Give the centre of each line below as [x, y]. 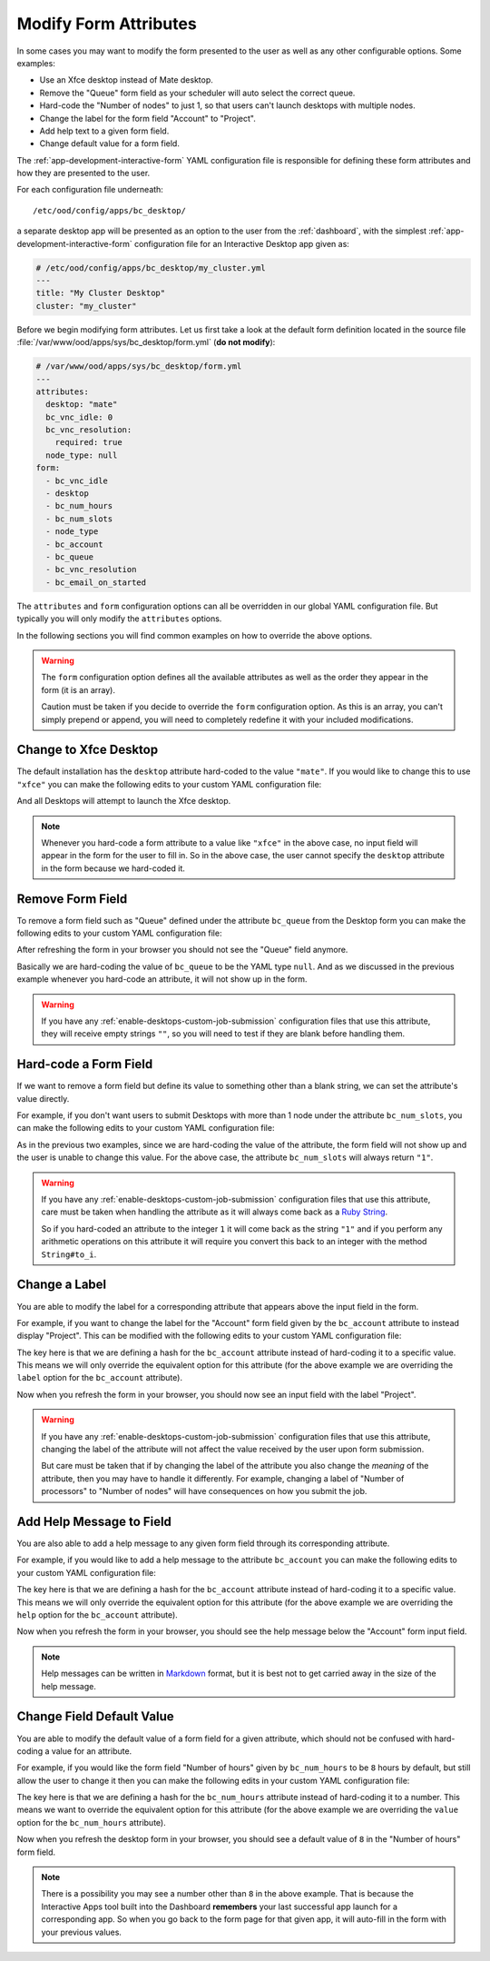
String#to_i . [69, 1254]
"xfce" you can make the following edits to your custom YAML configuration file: [169, 784]
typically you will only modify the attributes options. [119, 619]
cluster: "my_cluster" [86, 306]
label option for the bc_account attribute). [100, 1378]
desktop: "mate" [82, 405]
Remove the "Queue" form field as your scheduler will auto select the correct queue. [197, 93]
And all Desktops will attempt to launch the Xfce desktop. [124, 801]
